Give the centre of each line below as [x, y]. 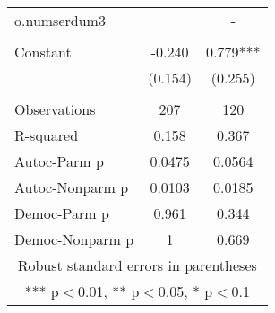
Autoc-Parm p [59, 161]
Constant [43, 52]
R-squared [47, 135]
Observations [55, 109]
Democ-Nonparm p [74, 239]
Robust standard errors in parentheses [137, 265]
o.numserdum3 [60, 20]
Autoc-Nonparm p [72, 187]
